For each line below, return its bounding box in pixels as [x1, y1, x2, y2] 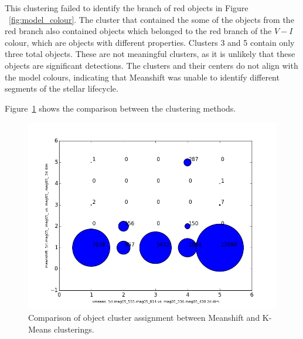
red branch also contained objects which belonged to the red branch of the [5, 25, 272, 37]
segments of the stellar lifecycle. [5, 82, 118, 95]
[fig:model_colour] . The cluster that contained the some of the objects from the [9, 13, 294, 25]
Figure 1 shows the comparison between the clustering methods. [5, 102, 236, 114]
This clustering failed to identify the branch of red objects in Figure [5, 2, 248, 14]
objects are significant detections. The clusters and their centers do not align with [5, 59, 298, 71]
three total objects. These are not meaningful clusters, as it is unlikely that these [5, 48, 295, 60]
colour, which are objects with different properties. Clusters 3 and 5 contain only [5, 36, 295, 48]
